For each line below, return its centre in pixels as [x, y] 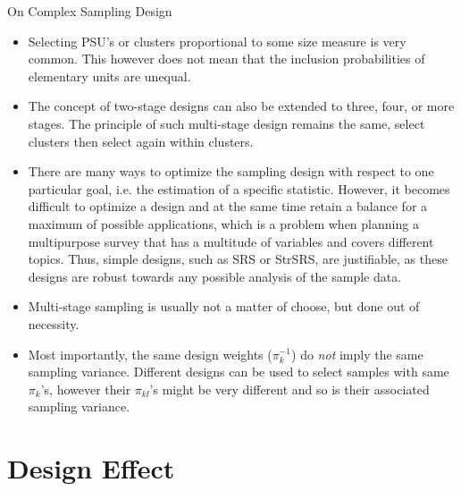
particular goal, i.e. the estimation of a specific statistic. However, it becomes [239, 188]
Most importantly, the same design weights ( [150, 354]
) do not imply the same [357, 354]
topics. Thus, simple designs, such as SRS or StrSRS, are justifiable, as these [238, 259]
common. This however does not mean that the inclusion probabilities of [226, 59]
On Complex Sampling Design [90, 11]
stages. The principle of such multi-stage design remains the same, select [226, 123]
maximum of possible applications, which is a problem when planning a [223, 223]
